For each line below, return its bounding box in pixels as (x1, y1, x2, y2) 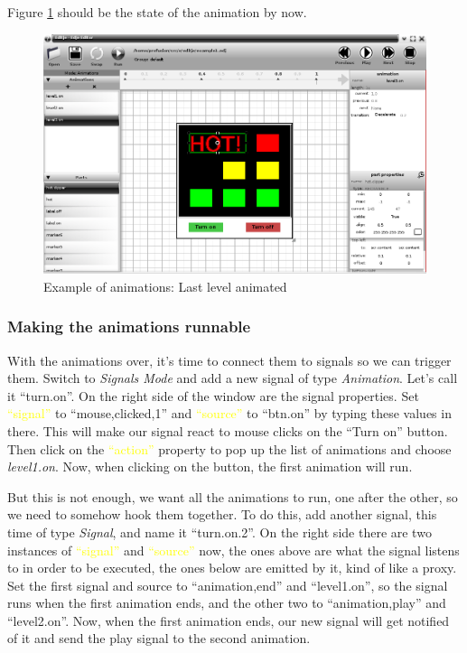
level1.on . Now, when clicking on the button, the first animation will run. (7, 457, 413, 476)
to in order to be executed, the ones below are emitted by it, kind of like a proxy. (7, 558, 457, 577)
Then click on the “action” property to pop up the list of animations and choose (7, 439, 452, 458)
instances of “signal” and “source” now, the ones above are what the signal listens (7, 540, 460, 559)
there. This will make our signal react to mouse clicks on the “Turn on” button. (7, 421, 448, 440)
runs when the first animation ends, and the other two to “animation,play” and (7, 593, 446, 612)
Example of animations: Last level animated (43, 276, 287, 295)
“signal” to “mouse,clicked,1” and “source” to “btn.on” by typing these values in (7, 404, 452, 423)
